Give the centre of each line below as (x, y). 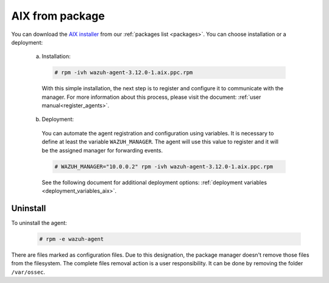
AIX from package (58, 16)
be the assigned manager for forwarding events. (102, 150)
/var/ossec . (28, 272)
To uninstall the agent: (39, 223)
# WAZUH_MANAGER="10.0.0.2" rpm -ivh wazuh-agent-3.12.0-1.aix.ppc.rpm (164, 167)
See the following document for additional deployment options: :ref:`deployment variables (154, 182)
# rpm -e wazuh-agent (72, 239)
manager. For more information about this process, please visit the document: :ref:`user (151, 97)
